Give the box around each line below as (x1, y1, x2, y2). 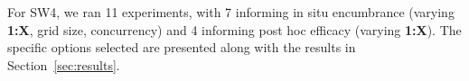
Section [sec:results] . (7, 55, 120, 74)
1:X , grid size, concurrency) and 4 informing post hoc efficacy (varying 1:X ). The (7, 20, 462, 39)
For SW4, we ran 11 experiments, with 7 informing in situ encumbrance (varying (7, 3, 455, 21)
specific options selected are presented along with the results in (7, 38, 356, 57)
